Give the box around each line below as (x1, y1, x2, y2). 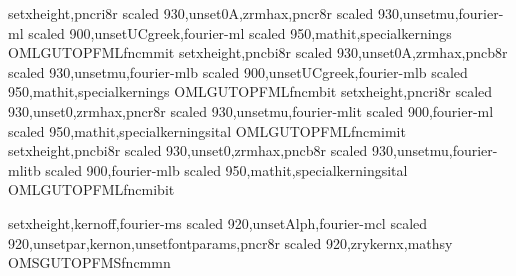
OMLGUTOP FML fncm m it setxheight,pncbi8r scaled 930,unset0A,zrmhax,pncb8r (8, 42, 508, 63)
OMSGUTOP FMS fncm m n (8, 252, 171, 273)
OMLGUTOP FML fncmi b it (8, 179, 175, 200)
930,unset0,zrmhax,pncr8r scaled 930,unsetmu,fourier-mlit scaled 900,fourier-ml (8, 100, 494, 121)
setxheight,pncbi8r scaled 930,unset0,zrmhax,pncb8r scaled (8, 140, 368, 161)
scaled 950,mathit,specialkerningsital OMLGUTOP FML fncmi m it (8, 120, 406, 141)
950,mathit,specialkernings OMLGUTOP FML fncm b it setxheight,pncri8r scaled (8, 81, 493, 102)
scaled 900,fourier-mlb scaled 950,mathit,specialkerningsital (45, 159, 408, 180)
